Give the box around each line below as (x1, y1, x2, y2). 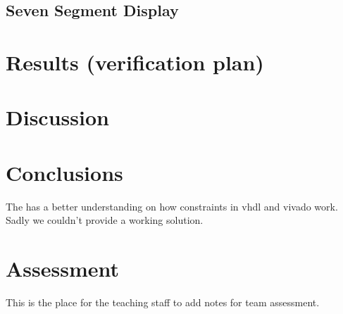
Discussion (6, 103, 109, 132)
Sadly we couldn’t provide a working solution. (6, 213, 204, 227)
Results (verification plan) (6, 47, 264, 76)
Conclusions (6, 158, 123, 187)
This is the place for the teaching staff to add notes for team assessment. (6, 294, 320, 309)
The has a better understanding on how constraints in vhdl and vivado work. (6, 199, 338, 213)
